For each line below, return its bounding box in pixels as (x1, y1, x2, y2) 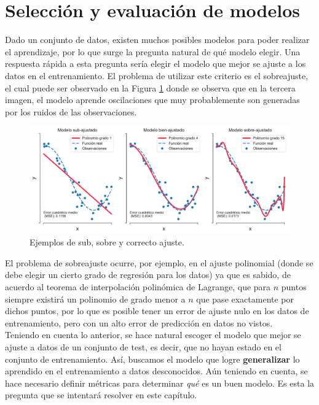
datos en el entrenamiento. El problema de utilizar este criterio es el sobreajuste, (5, 69, 309, 82)
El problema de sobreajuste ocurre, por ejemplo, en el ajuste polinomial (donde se (5, 256, 313, 269)
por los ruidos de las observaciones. (5, 105, 137, 118)
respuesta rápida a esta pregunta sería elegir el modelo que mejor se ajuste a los (5, 57, 306, 70)
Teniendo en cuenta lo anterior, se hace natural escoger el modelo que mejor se (5, 328, 301, 341)
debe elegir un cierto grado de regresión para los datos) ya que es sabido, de (5, 268, 291, 281)
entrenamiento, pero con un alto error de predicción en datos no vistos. (5, 316, 273, 329)
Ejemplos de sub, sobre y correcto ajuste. (30, 236, 184, 249)
